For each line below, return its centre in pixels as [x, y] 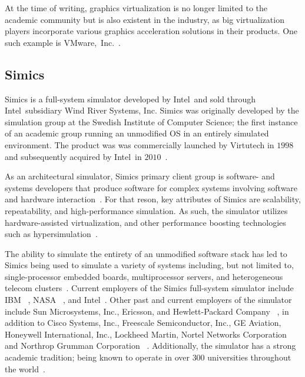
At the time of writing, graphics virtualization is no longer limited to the [136, 8]
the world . [25, 368]
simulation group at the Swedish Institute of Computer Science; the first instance [151, 121]
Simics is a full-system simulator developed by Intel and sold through [130, 99]
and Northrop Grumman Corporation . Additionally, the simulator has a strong [150, 346]
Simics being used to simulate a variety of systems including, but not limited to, [149, 265]
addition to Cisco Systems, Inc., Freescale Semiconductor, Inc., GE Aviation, [143, 323]
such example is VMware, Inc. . [63, 42]
